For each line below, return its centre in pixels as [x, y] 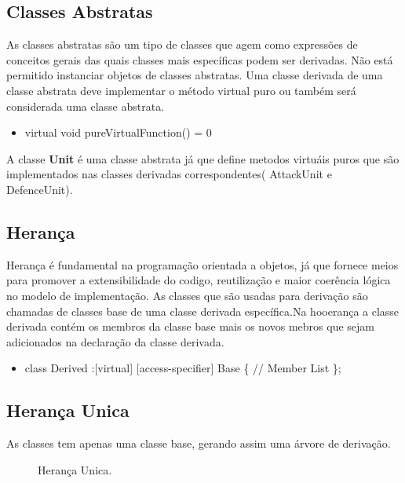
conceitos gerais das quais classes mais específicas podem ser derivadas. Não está [200, 59]
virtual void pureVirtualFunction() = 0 [118, 132]
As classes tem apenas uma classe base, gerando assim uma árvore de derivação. [199, 443]
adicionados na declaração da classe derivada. [115, 341]
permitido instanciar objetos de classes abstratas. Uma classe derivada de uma [195, 75]
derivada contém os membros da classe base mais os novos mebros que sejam [190, 326]
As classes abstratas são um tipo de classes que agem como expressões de [182, 44]
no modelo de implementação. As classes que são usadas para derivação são [187, 295]
